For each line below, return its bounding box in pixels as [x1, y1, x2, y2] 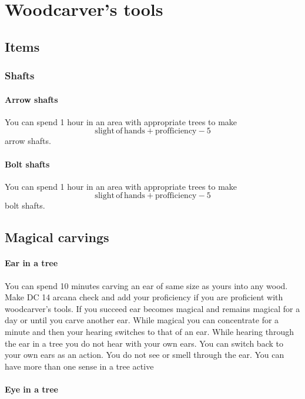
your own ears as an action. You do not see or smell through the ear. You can [5, 348, 284, 361]
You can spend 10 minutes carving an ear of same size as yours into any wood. [5, 279, 288, 291]
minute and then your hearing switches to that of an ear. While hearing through [5, 325, 294, 337]
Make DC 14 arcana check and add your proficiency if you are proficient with [5, 291, 283, 303]
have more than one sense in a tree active [5, 360, 154, 372]
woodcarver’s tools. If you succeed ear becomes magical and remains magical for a [5, 302, 300, 314]
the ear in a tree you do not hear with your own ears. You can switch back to [5, 337, 283, 349]
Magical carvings [5, 228, 109, 246]
